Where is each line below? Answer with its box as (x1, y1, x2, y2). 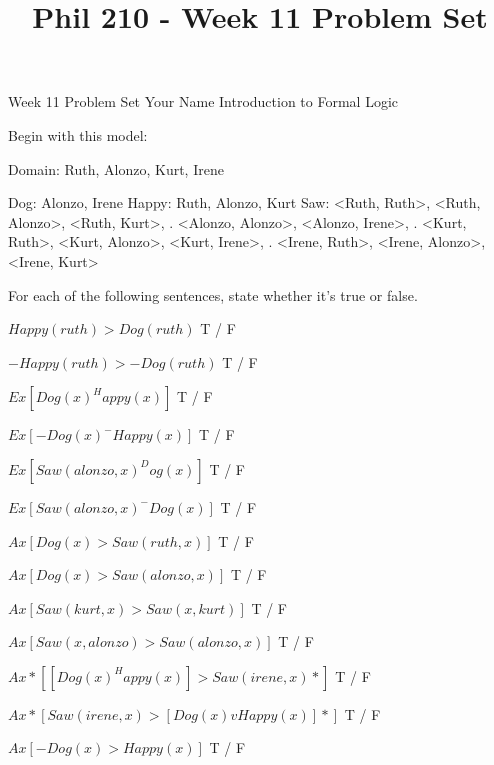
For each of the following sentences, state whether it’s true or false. (8, 284, 418, 305)
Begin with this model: (8, 124, 148, 145)
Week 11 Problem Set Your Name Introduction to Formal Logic (8, 91, 399, 112)
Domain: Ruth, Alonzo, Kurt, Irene (8, 158, 224, 179)
